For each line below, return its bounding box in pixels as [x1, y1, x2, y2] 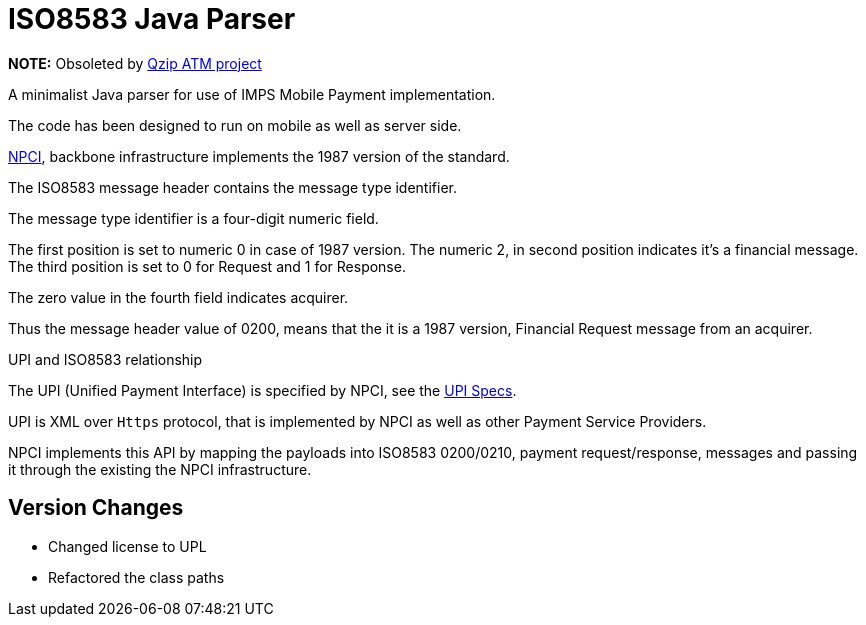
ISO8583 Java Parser [8, 2, 296, 36]
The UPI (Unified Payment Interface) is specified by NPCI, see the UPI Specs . [8, 381, 517, 399]
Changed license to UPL [48, 537, 207, 555]
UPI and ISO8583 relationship [8, 350, 203, 368]
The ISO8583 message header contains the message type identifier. [8, 178, 458, 196]
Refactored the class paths [48, 568, 225, 586]
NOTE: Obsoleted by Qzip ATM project [8, 54, 262, 72]
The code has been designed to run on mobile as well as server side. [8, 116, 462, 134]
